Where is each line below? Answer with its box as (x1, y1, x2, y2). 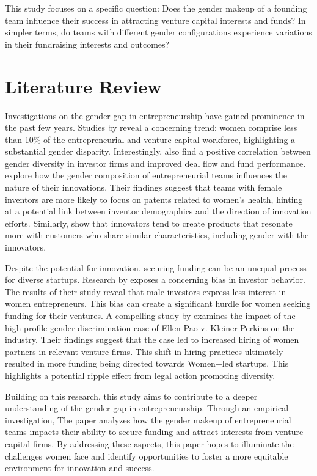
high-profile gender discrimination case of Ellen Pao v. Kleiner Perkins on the (5, 321, 295, 334)
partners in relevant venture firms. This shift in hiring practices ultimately (5, 345, 283, 357)
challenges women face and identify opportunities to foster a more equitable (5, 449, 288, 462)
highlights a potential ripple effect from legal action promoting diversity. (5, 368, 275, 381)
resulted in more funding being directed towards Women (5, 357, 216, 370)
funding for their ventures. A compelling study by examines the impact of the (5, 309, 296, 321)
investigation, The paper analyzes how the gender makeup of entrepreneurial (5, 413, 291, 426)
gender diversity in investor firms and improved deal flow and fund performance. (5, 156, 306, 169)
